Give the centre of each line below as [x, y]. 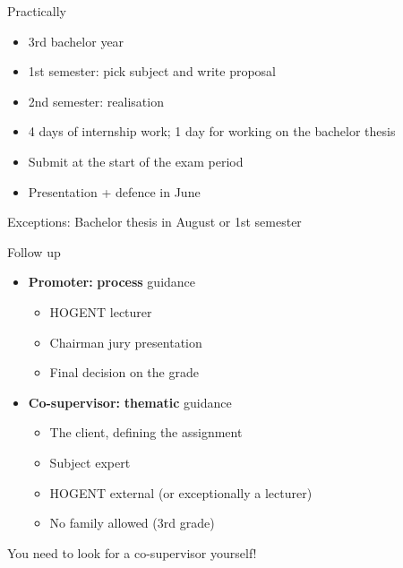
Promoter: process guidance [112, 282]
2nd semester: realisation [96, 101]
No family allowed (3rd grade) [132, 523]
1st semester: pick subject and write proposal [152, 71]
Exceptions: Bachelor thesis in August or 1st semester [154, 222]
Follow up [34, 251]
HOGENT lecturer [101, 311]
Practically [37, 11]
